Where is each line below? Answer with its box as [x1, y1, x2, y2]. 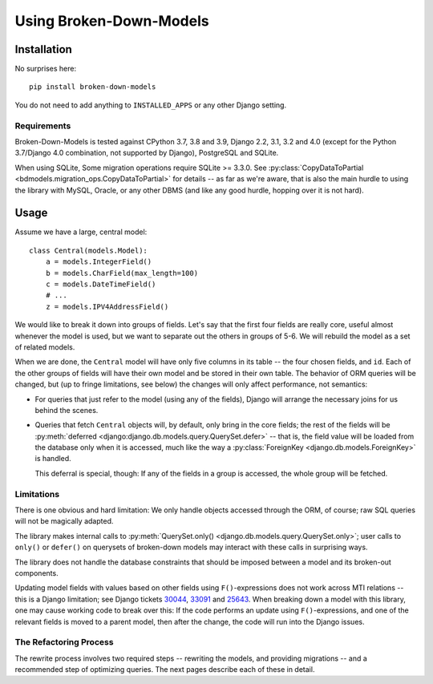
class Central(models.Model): [29, 245, 148, 255]
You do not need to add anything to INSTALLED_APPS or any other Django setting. [14, 100, 287, 110]
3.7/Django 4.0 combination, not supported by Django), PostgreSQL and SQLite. [14, 148, 279, 158]
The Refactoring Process [14, 637, 114, 648]
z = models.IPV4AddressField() [45, 302, 169, 311]
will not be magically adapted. [14, 516, 114, 526]
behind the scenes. [34, 405, 99, 415]
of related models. [14, 342, 75, 352]
